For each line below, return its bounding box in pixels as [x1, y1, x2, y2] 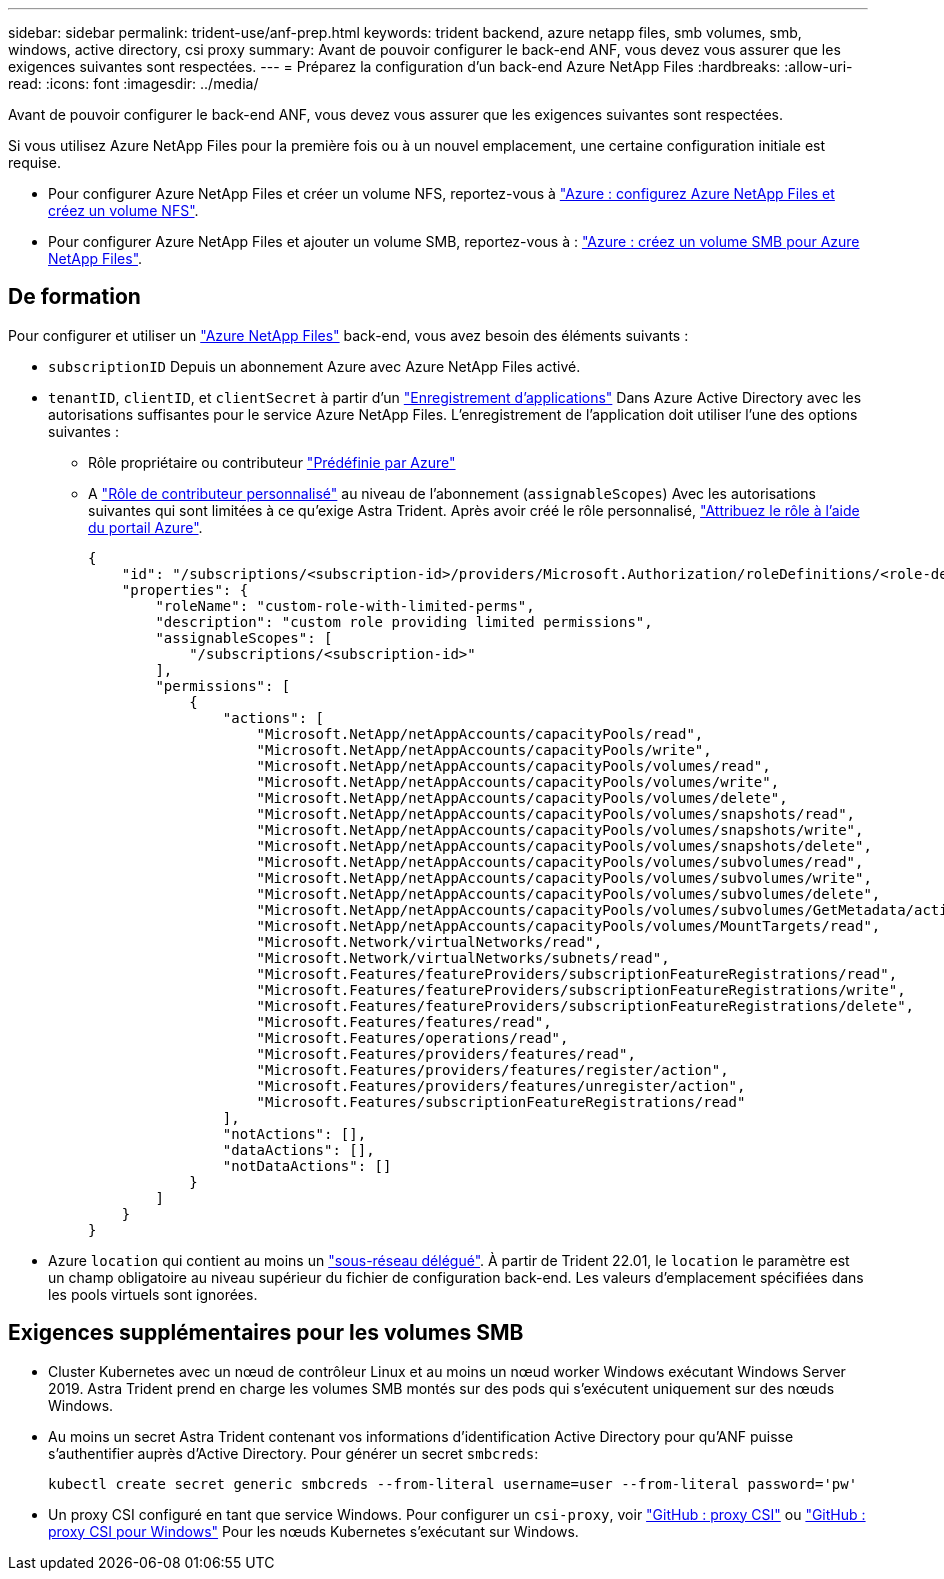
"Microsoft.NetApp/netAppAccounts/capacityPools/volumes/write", [256, 773, 780, 790]
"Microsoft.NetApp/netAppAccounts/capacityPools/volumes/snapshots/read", [256, 805, 856, 822]
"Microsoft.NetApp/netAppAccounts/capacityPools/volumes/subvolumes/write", [256, 869, 872, 886]
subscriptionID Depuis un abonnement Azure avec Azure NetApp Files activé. [48, 357, 581, 375]
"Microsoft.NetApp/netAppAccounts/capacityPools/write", [256, 741, 712, 758]
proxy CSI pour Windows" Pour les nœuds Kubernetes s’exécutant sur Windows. [48, 1522, 579, 1540]
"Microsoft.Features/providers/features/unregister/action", [256, 1077, 746, 1094]
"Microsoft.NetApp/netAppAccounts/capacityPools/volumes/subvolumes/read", [256, 853, 864, 870]
